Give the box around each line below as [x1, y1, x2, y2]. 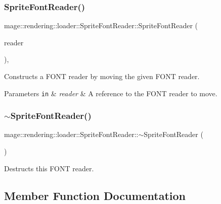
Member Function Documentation [4, 187, 186, 203]
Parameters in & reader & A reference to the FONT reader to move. [4, 88, 217, 98]
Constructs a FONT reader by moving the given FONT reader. [4, 71, 200, 81]
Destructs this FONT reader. [4, 163, 94, 173]
